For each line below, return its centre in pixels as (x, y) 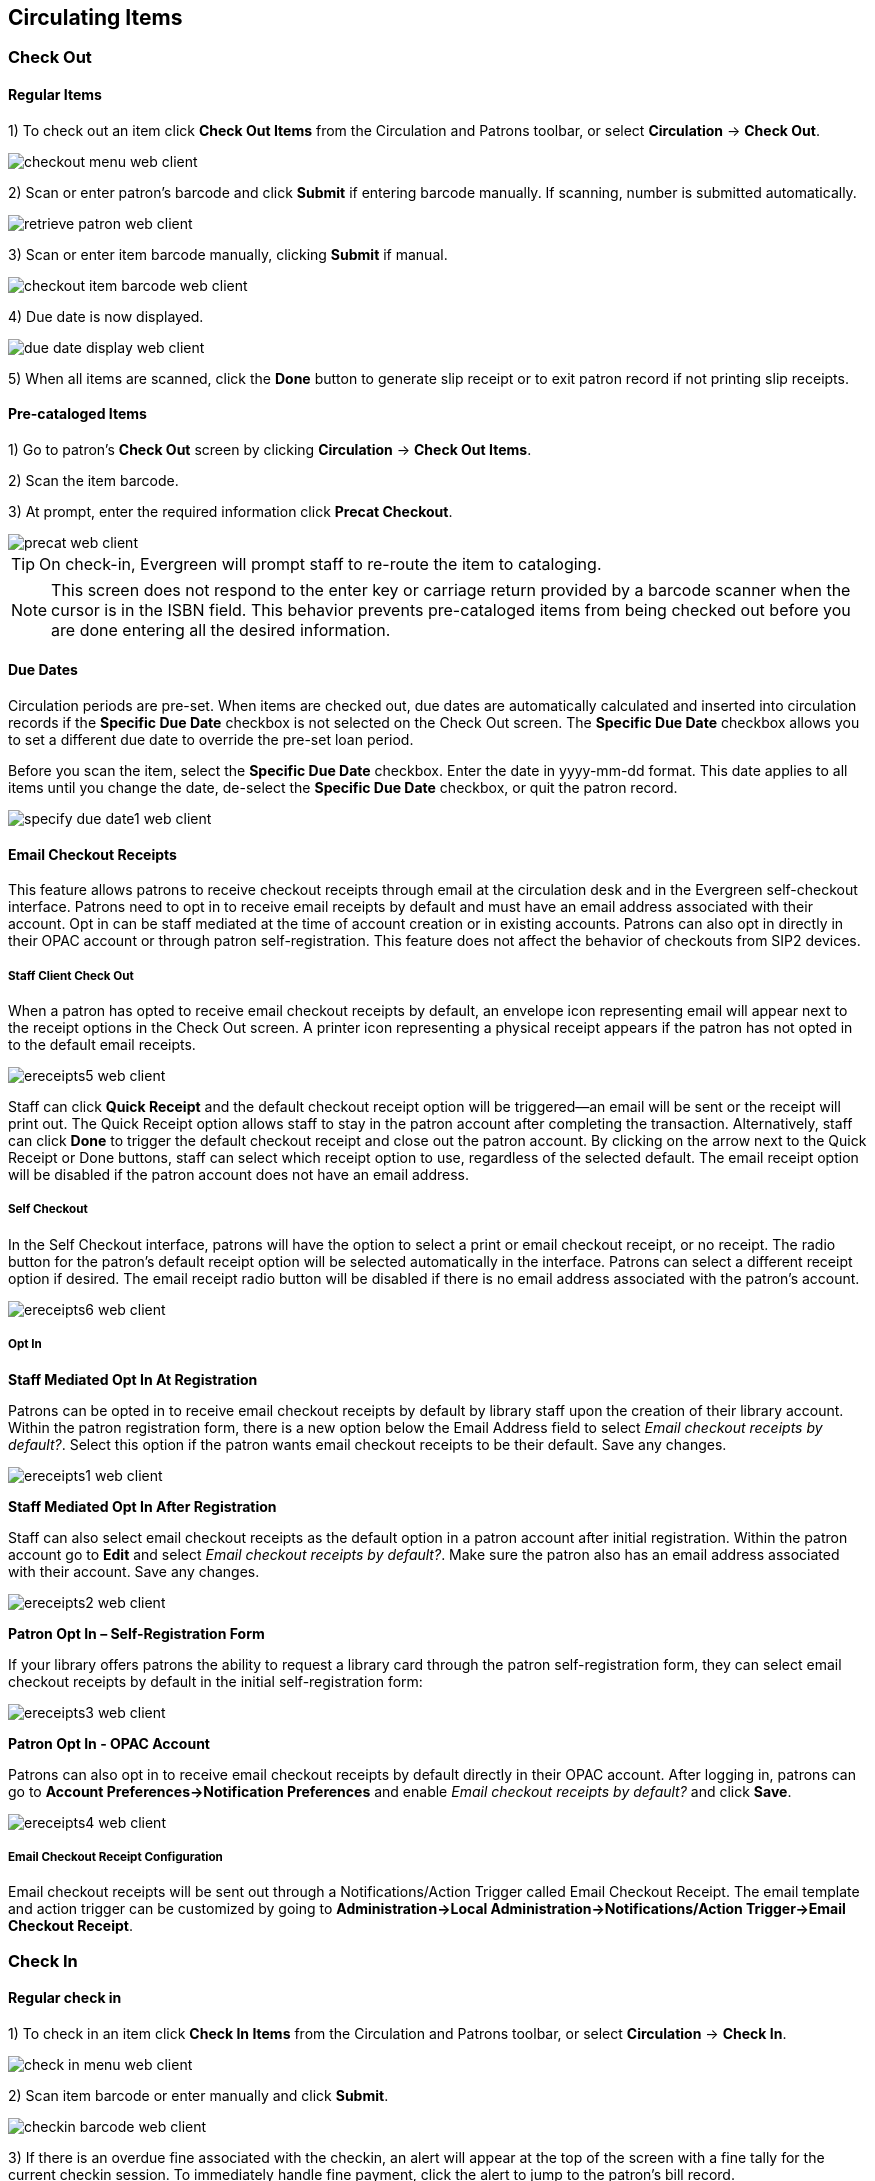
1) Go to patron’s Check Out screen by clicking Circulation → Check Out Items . (270, 449)
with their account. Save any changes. (134, 1571)
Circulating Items (95, 17)
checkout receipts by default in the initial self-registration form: (215, 1681)
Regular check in (65, 1998)
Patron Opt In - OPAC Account (109, 1743)
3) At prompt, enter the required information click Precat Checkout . (230, 511)
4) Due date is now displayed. (106, 316)
